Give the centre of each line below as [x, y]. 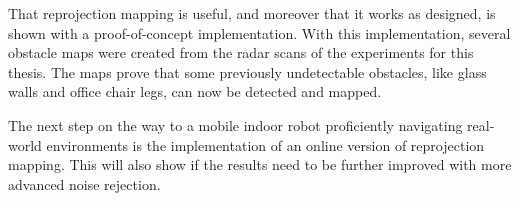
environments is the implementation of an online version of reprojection [265, 144]
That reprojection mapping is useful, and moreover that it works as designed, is [252, 13]
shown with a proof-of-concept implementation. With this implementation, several [259, 32]
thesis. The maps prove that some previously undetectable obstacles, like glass [247, 71]
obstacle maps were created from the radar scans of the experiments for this [241, 52]
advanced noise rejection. [84, 183]
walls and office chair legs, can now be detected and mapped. [195, 91]
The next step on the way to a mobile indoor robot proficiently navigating [235, 124]
